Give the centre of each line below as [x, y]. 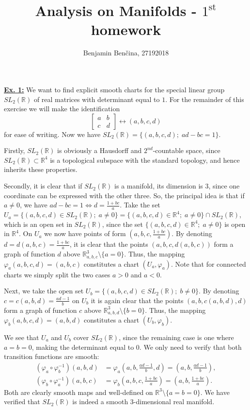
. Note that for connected [208, 264]
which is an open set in [38, 224]
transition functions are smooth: [52, 356]
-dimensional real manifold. [174, 401]
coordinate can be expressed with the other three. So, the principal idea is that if [124, 195]
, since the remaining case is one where [176, 337]
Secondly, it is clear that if [43, 186]
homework [126, 29]
